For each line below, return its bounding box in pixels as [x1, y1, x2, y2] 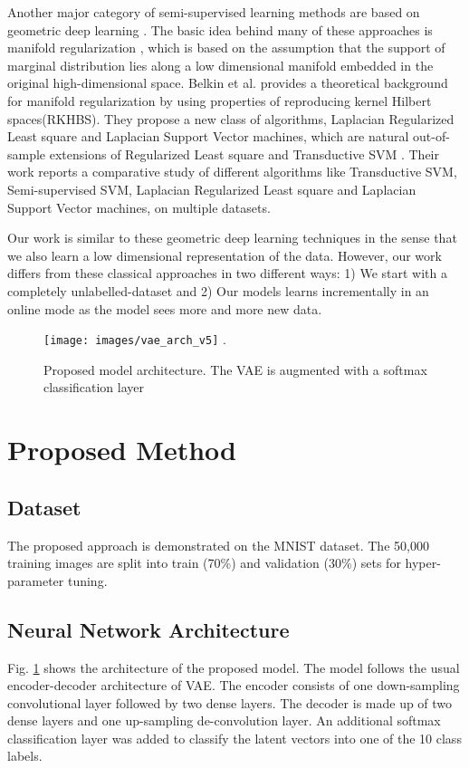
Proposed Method [7, 431, 236, 468]
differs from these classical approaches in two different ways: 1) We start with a [7, 264, 447, 283]
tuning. [67, 571, 108, 590]
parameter [7, 571, 64, 590]
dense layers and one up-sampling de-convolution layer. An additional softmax [7, 711, 441, 730]
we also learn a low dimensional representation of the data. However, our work [7, 245, 442, 264]
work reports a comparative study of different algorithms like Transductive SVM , [7, 162, 457, 181]
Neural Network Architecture [7, 615, 290, 643]
